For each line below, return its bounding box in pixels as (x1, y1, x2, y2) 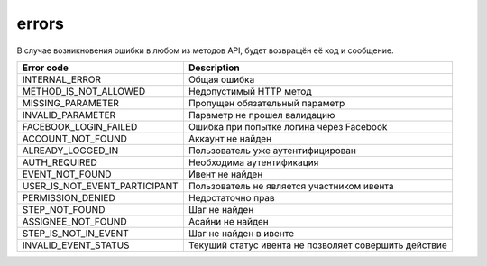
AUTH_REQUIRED (22, 156, 98, 169)
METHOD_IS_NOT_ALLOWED (22, 85, 146, 97)
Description (188, 61, 241, 74)
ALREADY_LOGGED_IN (22, 144, 119, 157)
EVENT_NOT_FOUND (22, 168, 112, 180)
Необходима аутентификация (188, 156, 319, 169)
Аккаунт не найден (188, 132, 272, 144)
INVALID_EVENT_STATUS (22, 239, 130, 252)
